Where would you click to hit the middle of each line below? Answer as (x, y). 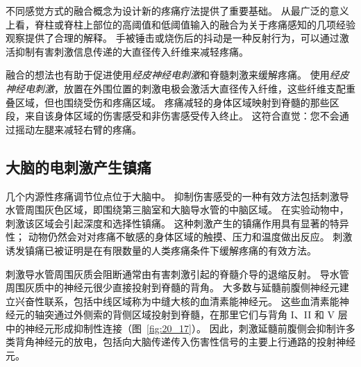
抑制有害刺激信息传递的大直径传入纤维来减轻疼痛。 (132, 51)
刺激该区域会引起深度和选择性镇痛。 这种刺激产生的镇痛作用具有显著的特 (173, 223)
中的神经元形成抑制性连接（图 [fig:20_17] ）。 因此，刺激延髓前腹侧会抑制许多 (180, 328)
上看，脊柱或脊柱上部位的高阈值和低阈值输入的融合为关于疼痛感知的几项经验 (180, 24)
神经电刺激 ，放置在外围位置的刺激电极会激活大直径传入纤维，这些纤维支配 (176, 88)
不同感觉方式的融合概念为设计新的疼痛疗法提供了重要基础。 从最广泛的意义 (177, 10)
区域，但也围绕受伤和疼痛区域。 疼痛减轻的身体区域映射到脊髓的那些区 (177, 102)
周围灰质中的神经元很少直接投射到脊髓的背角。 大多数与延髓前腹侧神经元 (173, 287)
